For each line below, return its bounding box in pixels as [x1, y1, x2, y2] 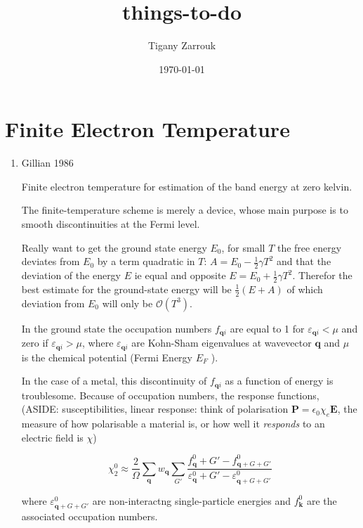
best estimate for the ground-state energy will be [21, 281, 232, 296]
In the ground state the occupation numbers [21, 321, 212, 335]
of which [286, 281, 323, 296]
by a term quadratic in [97, 254, 195, 269]
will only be [102, 295, 153, 310]
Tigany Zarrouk [147, 38, 216, 53]
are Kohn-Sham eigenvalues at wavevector [131, 335, 312, 350]
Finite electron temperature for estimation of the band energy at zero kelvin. [21, 179, 352, 193]
